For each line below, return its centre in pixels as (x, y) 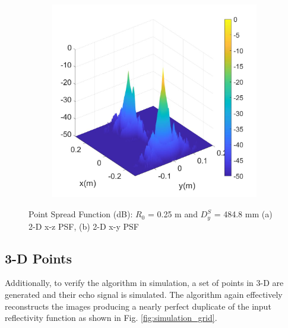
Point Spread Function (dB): (81, 214)
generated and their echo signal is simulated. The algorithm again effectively (144, 294)
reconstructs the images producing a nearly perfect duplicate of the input (138, 306)
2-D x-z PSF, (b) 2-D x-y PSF (84, 226)
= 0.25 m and (173, 214)
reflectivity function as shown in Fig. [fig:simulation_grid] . (111, 318)
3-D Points (38, 258)
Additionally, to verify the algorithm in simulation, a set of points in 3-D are (144, 283)
